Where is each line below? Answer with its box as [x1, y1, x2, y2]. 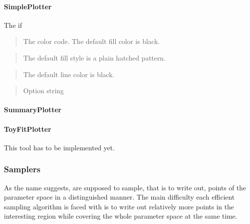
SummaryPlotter [4, 104, 62, 115]
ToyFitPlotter [4, 123, 51, 134]
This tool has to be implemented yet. [4, 142, 115, 152]
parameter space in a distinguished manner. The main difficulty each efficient [4, 192, 235, 202]
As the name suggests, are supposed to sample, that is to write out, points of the [4, 182, 246, 192]
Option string [23, 85, 64, 96]
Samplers [4, 163, 41, 175]
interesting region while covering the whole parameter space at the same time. [4, 211, 237, 221]
